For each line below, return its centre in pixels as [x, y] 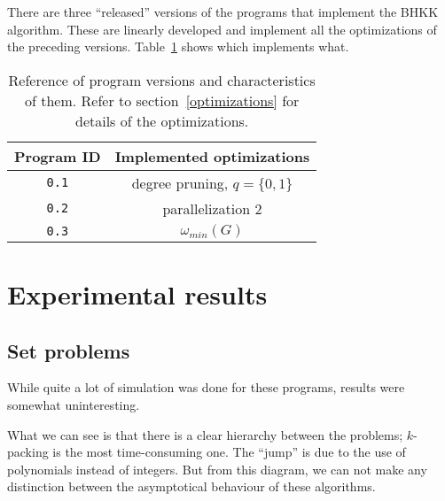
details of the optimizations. [162, 120]
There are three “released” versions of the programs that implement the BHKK [223, 12]
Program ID [58, 156]
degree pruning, [180, 182]
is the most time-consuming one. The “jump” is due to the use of [229, 452]
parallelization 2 [212, 208]
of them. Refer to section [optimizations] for [162, 100]
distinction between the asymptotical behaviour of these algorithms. [191, 486]
